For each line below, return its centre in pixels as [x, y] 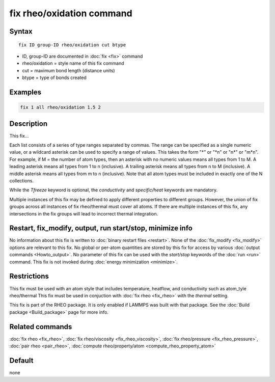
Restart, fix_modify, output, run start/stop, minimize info [101, 228]
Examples [25, 92]
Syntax [21, 31]
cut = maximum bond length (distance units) [68, 70]
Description [29, 124]
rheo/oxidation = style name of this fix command [73, 63]
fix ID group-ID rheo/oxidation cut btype [72, 45]
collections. [22, 180]
